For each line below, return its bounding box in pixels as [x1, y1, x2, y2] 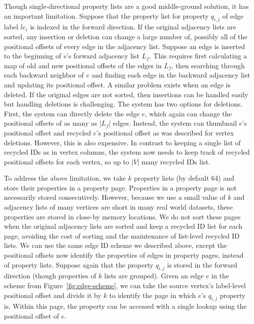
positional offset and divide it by [4, 290, 101, 300]
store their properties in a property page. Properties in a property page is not [4, 182, 237, 192]
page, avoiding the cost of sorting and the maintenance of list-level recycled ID [4, 230, 240, 241]
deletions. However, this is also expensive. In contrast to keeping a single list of [4, 137, 241, 147]
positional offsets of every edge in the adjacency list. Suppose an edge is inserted [4, 41, 245, 51]
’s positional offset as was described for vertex [96, 127, 234, 137]
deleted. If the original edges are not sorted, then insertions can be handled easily [4, 89, 249, 99]
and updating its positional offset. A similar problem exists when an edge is [4, 79, 231, 89]
